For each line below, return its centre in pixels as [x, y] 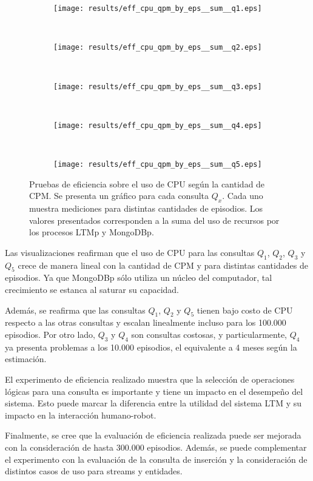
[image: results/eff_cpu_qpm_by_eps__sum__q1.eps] [158, 8]
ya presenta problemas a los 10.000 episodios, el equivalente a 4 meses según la [151, 347]
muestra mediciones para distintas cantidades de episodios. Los [146, 208]
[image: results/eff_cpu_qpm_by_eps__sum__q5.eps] [158, 164]
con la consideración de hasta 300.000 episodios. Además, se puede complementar [156, 447]
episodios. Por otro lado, [50, 334]
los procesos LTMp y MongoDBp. [92, 232]
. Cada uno [243, 196]
